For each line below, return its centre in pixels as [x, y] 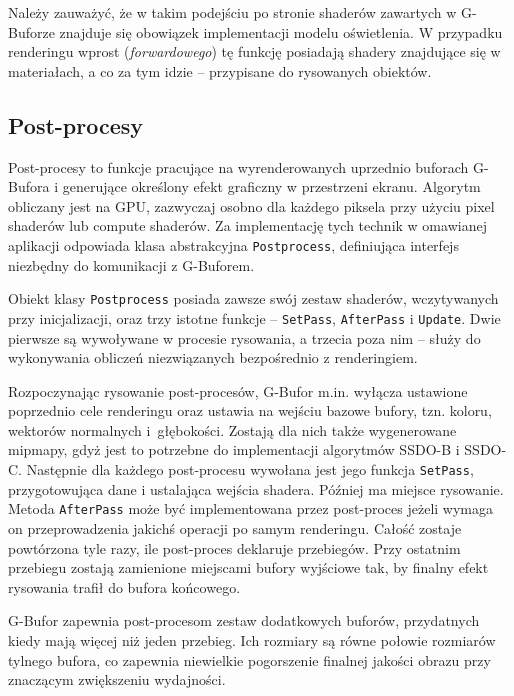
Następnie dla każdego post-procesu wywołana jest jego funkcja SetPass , [250, 469]
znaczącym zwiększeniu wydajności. [117, 679]
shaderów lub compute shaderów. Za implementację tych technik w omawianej [247, 225]
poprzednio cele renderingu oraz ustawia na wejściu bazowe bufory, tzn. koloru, [250, 410]
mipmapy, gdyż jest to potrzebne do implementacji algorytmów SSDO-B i [234, 449]
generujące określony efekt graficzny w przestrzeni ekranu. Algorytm [271, 186]
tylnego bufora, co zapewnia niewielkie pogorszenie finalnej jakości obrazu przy [249, 659]
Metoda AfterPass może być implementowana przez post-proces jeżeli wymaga [250, 508]
